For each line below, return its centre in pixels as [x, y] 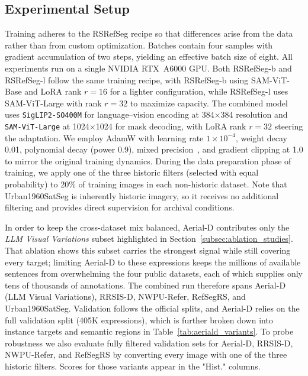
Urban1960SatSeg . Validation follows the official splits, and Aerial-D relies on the [152, 308]
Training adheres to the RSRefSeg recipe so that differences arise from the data [149, 33]
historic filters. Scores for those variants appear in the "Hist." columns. [133, 366]
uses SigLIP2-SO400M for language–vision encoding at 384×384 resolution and [146, 114]
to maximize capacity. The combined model [209, 103]
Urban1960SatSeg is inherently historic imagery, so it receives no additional [142, 195]
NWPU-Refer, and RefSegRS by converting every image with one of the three [146, 354]
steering [289, 126]
